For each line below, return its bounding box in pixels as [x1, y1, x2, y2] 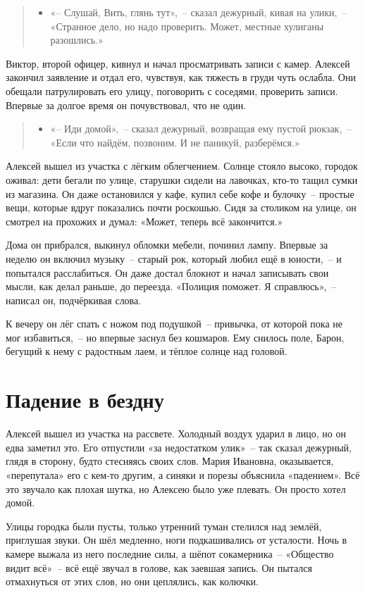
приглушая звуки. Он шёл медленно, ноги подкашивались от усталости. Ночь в [6, 532, 347, 547]
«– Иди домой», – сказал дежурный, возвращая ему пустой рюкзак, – [50, 121, 352, 136]
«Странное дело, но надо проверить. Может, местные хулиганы [50, 18, 324, 33]
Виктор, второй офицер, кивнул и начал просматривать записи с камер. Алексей [6, 56, 350, 70]
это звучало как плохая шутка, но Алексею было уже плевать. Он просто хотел [6, 481, 346, 496]
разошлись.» [50, 32, 104, 47]
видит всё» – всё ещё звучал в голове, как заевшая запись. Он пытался [6, 560, 312, 575]
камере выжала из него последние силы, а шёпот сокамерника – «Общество [6, 546, 334, 561]
